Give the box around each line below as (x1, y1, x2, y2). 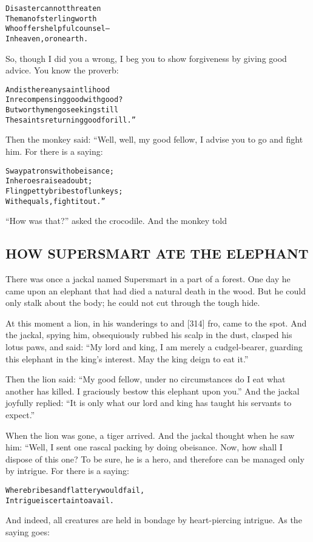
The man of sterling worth (5, 14, 97, 23)
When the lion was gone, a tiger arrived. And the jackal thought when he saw (5, 429, 295, 441)
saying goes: (5, 525, 50, 538)
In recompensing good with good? (5, 95, 123, 104)
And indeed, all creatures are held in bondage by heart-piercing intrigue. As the (5, 513, 302, 526)
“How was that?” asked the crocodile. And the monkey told (5, 214, 227, 227)
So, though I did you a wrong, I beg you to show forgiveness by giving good (5, 52, 287, 64)
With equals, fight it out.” (5, 197, 106, 206)
